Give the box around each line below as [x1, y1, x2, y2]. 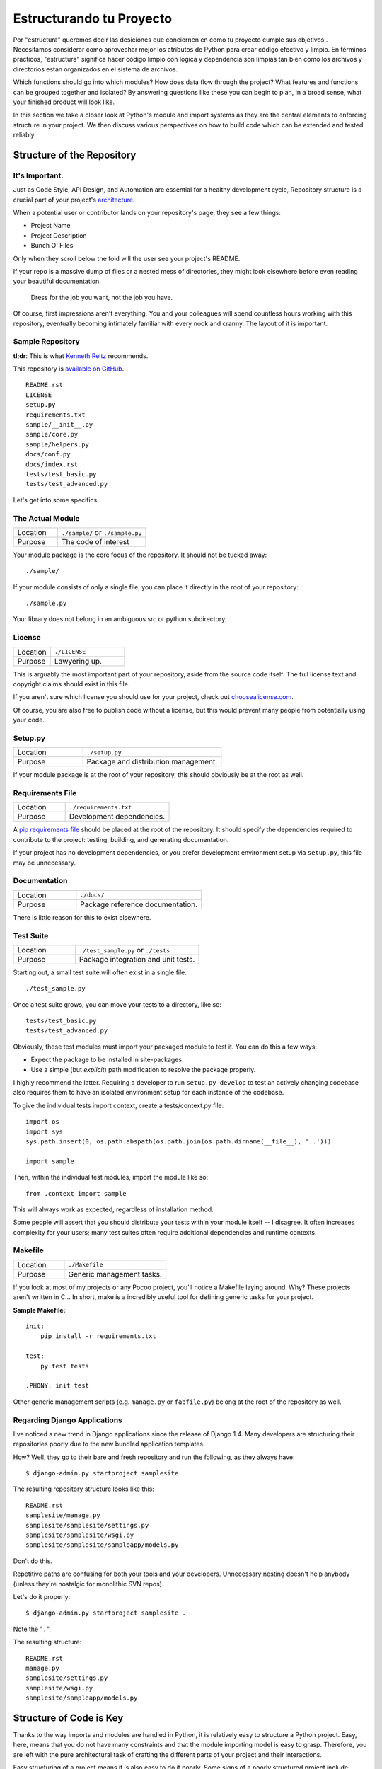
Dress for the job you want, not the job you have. [30, 293, 173, 301]
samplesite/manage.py [25, 1511, 100, 1519]
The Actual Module [13, 513, 81, 523]
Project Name [30, 221, 71, 230]
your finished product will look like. [13, 98, 115, 106]
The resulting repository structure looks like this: [13, 1485, 155, 1493]
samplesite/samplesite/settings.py [25, 1521, 149, 1529]
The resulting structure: [13, 1638, 82, 1647]
